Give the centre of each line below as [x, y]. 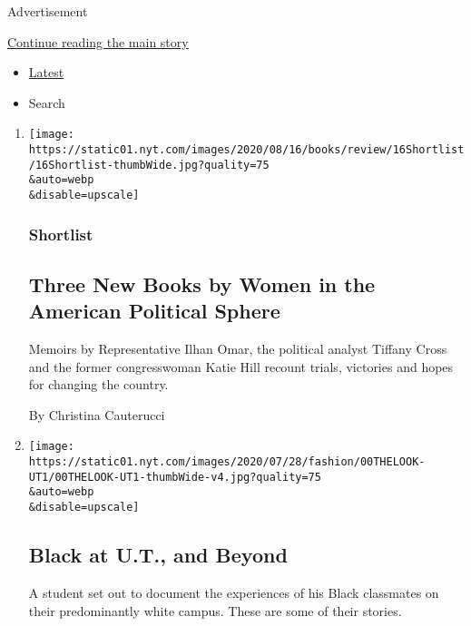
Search [47, 102]
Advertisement [48, 11]
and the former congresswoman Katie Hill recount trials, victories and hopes [241, 366]
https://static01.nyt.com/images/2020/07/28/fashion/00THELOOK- [227, 462]
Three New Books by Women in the [202, 284]
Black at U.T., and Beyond [158, 555]
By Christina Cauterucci [97, 414]
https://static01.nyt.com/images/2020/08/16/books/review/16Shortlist [246, 150]
